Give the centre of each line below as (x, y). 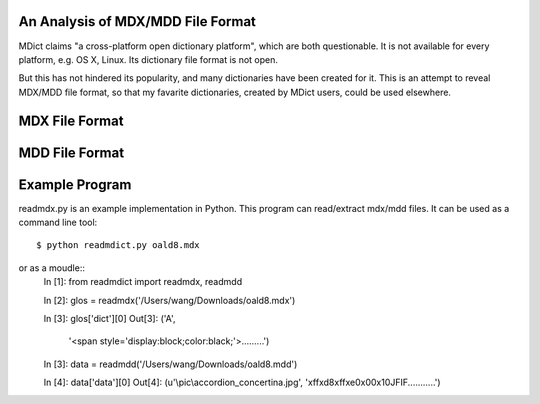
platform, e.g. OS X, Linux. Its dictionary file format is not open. (148, 59)
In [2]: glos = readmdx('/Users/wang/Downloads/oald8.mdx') (169, 300)
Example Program (75, 184)
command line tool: (58, 222)
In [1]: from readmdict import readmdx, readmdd (143, 282)
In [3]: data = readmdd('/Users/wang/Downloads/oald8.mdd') (170, 364)
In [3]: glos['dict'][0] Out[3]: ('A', (109, 318)
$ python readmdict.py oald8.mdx (118, 245)
